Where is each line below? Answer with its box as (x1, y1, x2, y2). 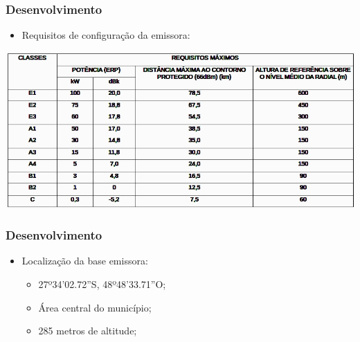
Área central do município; (38, 300, 152, 314)
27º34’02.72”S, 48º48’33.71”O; (38, 276, 166, 291)
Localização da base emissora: (21, 253, 148, 268)
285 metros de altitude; (38, 323, 137, 338)
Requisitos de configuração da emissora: (21, 28, 190, 42)
